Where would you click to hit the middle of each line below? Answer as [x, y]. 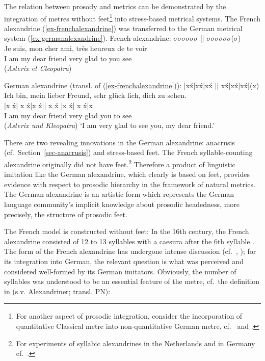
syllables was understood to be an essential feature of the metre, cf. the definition [132, 281]
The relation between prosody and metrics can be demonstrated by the [115, 6]
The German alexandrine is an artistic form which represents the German [119, 194]
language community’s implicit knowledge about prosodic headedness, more [122, 204]
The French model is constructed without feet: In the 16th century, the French [127, 231]
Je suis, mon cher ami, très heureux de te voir [76, 48]
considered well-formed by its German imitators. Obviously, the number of [120, 271]
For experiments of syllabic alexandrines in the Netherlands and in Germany [136, 343]
